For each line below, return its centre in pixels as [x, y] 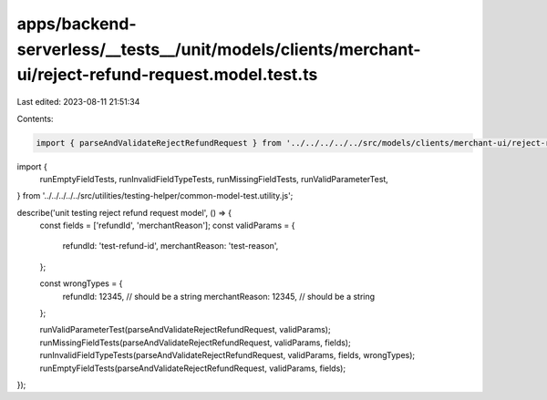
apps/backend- [77, 24]
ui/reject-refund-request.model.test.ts [167, 75]
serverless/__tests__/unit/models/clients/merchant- [219, 49]
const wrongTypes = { [81, 283]
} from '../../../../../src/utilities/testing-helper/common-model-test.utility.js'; [155, 196]
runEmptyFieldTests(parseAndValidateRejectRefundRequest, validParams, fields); [193, 368]
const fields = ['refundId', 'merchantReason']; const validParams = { [167, 226]
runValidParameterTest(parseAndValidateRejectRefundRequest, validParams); [186, 330]
